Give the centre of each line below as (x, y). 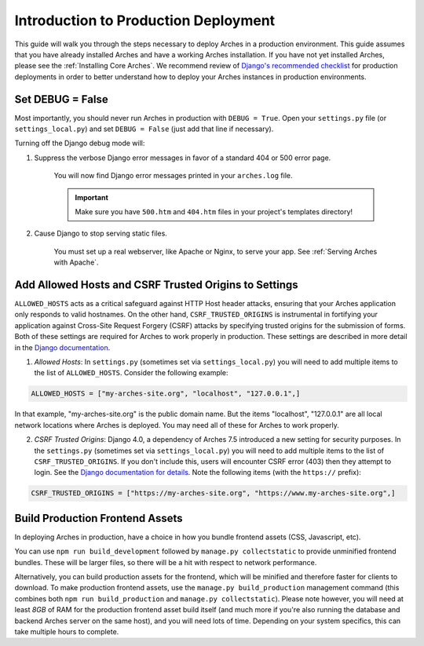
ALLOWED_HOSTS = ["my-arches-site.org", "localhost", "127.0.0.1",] (166, 394)
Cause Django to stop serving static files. (101, 234)
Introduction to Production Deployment (145, 20)
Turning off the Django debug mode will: (80, 143)
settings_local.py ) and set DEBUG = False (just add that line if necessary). (144, 129)
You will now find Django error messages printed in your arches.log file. (173, 176)
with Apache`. (76, 262)
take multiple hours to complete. (67, 631)
